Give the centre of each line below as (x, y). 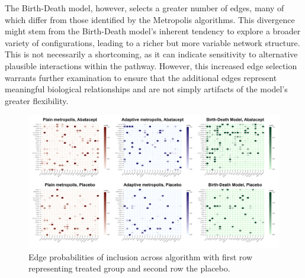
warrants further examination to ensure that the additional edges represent (141, 77)
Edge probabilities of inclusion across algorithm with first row (141, 256)
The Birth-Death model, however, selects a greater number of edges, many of (145, 8)
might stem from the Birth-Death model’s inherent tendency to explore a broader (153, 31)
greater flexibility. (37, 100)
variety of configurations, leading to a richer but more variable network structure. (152, 42)
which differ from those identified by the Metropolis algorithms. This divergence (150, 19)
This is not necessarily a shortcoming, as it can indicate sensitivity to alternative (151, 54)
